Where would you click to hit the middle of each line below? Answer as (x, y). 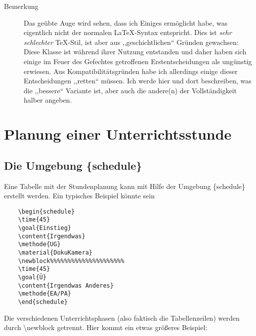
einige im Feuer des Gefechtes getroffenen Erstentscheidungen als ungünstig (138, 61)
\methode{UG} (39, 244)
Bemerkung (21, 6)
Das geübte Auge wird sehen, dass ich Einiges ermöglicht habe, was (126, 22)
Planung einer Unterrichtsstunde (118, 134)
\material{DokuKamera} (55, 252)
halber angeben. (48, 100)
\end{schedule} (43, 302)
